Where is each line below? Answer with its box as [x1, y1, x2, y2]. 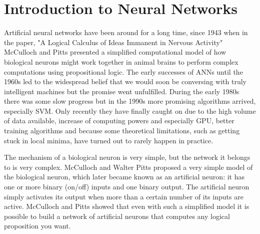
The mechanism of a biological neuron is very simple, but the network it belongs [4, 152, 250, 162]
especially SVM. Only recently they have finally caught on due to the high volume [4, 105, 256, 116]
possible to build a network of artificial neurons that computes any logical [4, 210, 230, 221]
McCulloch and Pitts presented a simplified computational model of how [4, 47, 226, 57]
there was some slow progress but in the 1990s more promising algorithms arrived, [4, 96, 256, 106]
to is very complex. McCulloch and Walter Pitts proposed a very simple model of [4, 161, 253, 172]
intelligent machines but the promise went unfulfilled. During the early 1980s [4, 86, 239, 96]
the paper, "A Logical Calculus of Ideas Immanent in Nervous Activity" [4, 37, 223, 47]
